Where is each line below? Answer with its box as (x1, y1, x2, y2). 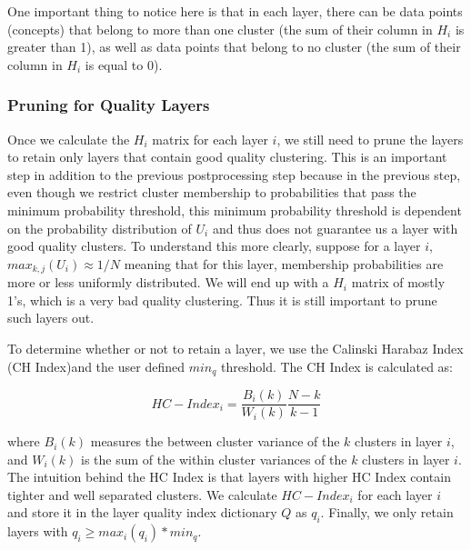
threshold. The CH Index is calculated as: (221, 356, 453, 375)
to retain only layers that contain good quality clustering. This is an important (7, 147, 447, 166)
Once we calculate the (7, 129, 130, 148)
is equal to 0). (85, 55, 163, 74)
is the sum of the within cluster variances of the (81, 449, 347, 468)
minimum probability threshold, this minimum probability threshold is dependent (7, 200, 462, 219)
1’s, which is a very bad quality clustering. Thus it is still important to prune (7, 290, 437, 309)
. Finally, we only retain (320, 503, 454, 522)
